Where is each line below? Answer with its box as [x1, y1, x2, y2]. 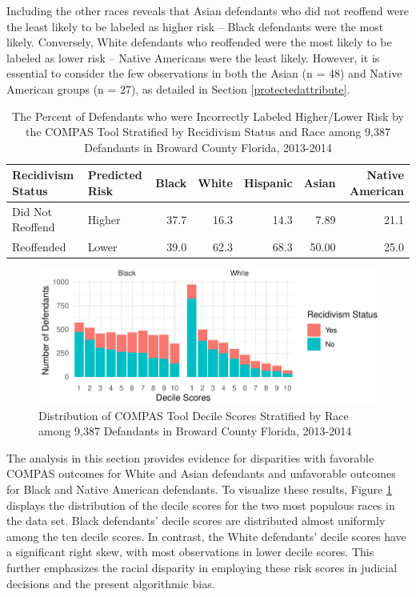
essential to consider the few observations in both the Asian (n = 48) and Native [6, 65, 402, 82]
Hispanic [243, 174, 293, 191]
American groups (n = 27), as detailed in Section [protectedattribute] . [6, 80, 350, 97]
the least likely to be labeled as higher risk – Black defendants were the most [6, 18, 384, 34]
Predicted [87, 166, 142, 183]
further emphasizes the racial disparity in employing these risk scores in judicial [6, 559, 398, 575]
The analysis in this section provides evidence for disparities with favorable [6, 449, 374, 466]
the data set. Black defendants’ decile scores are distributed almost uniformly [6, 512, 386, 529]
